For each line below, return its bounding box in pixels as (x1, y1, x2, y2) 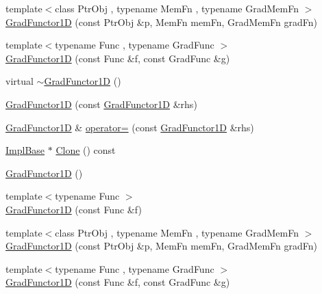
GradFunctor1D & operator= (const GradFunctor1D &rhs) (5, 120, 254, 134)
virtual (5, 74, 34, 88)
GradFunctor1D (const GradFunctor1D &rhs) (5, 96, 197, 111)
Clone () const (55, 143, 116, 157)
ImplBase (5, 143, 45, 157)
